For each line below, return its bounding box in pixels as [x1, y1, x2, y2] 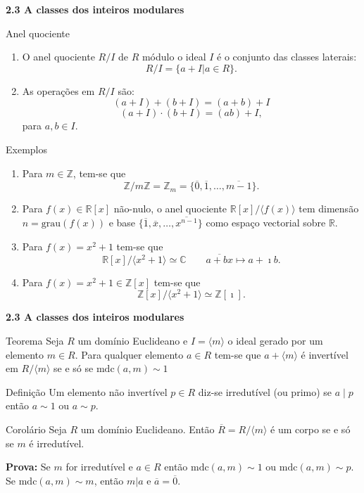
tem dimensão [299, 201, 359, 216]
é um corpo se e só [270, 421, 351, 436]
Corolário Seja [6, 421, 67, 436]
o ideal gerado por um [227, 333, 323, 347]
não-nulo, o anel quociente [113, 201, 227, 216]
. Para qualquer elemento [75, 347, 184, 361]
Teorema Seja [6, 333, 64, 347]
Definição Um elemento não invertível [6, 384, 168, 399]
